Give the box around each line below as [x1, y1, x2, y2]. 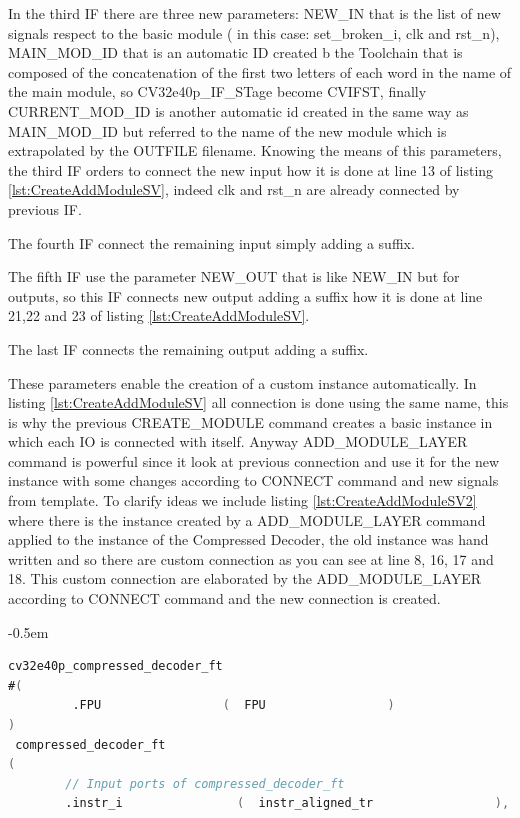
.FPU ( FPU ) [72, 698, 395, 713]
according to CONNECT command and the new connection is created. [8, 588, 441, 609]
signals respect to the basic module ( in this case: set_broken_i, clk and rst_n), [8, 22, 500, 43]
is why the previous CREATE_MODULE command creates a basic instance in [8, 411, 493, 432]
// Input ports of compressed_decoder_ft [65, 776, 345, 791]
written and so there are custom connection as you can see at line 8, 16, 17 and [8, 548, 494, 569]
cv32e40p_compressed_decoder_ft [8, 659, 223, 674]
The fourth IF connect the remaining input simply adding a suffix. [8, 232, 415, 253]
